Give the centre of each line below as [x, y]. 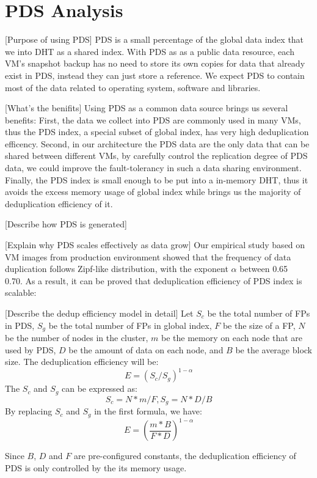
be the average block [274, 349]
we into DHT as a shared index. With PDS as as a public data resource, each [150, 51]
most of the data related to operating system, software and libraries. [133, 87]
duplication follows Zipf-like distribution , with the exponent [117, 269]
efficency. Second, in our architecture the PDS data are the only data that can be [157, 143]
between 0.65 [264, 269]
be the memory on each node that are [232, 338]
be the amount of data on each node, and [146, 349]
